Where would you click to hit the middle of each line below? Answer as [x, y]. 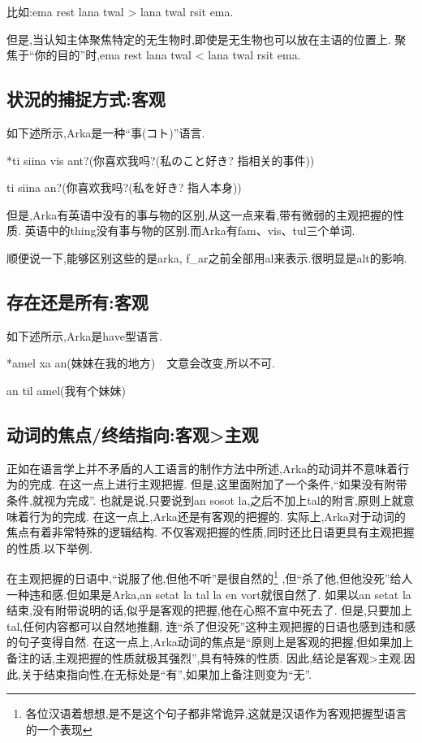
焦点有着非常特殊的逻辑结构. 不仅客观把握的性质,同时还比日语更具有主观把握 [211, 532]
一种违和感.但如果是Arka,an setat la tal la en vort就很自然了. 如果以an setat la [209, 594]
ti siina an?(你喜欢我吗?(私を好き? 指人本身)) [124, 187]
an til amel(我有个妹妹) [66, 390]
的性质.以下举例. [50, 547]
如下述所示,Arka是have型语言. [84, 335]
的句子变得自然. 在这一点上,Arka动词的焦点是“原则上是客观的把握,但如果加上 [210, 642]
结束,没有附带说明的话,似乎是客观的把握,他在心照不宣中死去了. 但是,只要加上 [210, 610]
